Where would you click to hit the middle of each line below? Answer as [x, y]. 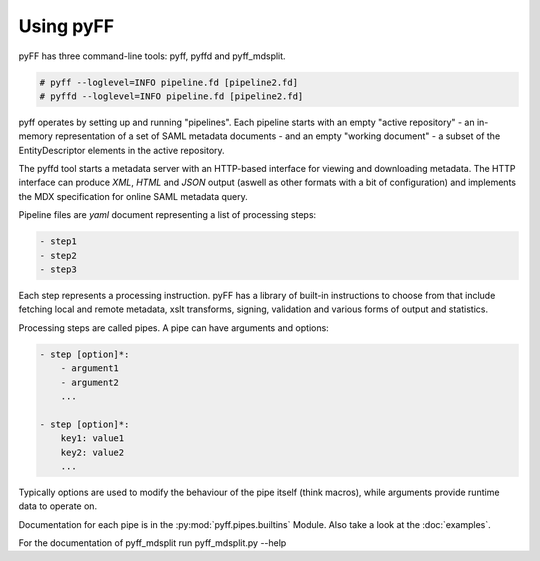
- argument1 [90, 368]
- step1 [58, 241]
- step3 [58, 269]
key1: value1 [92, 438]
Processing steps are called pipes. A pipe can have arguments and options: [173, 327]
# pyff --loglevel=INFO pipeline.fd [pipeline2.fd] [169, 82]
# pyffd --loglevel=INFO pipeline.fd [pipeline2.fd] [171, 96]
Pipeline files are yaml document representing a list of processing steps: [167, 215]
